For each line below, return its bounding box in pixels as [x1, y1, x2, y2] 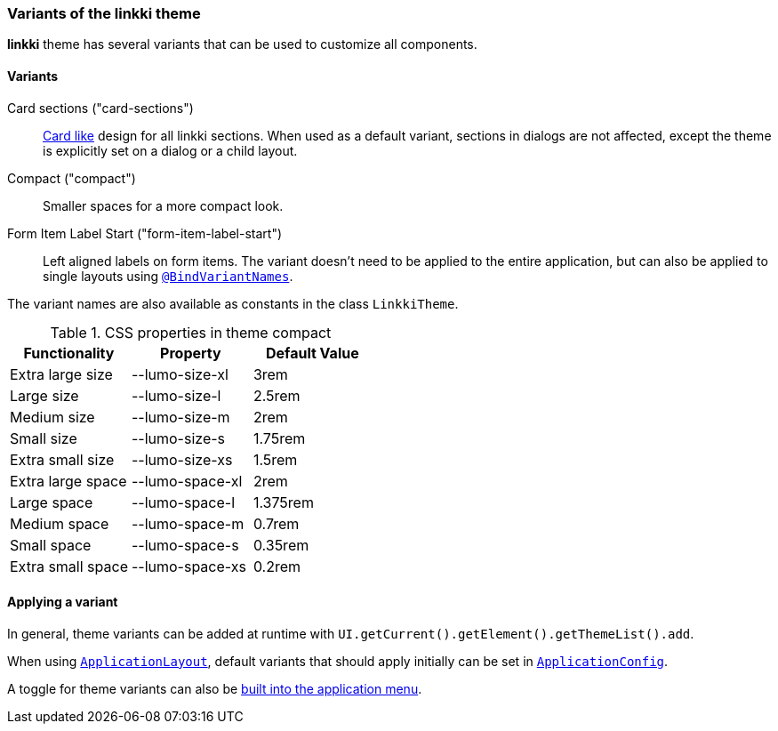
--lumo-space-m [131, 514, 245, 533]
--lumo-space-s [131, 535, 239, 554]
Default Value [266, 343, 359, 362]
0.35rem [253, 535, 309, 554]
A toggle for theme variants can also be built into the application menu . [7, 680, 422, 696]
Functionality [23, 343, 115, 362]
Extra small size [10, 450, 115, 469]
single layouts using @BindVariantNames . [43, 268, 293, 284]
